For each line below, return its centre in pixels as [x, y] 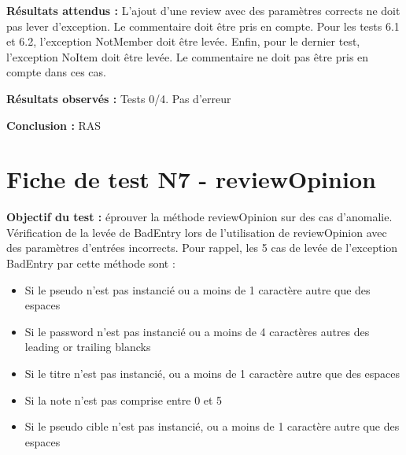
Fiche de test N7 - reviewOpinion [191, 179]
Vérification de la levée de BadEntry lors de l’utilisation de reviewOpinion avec [197, 232]
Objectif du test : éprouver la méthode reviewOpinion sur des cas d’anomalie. [199, 217]
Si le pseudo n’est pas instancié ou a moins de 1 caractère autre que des [197, 289]
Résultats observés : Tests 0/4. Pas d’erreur [119, 98]
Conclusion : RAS [54, 125]
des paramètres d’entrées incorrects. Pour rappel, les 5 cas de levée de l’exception [202, 248]
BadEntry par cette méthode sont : [91, 263]
